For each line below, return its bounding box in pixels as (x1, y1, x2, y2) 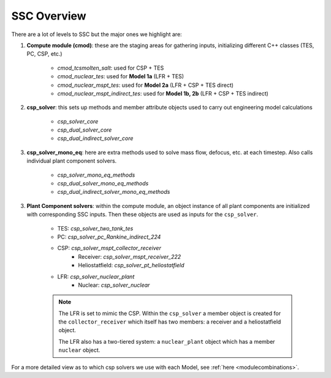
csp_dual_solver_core (57, 126, 112, 134)
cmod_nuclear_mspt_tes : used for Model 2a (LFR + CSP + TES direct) (57, 81, 234, 89)
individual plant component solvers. (26, 157, 117, 165)
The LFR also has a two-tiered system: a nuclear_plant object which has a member (58, 338, 275, 345)
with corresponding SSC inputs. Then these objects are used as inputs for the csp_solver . (26, 211, 259, 218)
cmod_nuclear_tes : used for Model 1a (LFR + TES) (57, 73, 184, 80)
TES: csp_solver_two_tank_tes (57, 224, 134, 232)
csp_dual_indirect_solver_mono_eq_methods (57, 188, 170, 196)
